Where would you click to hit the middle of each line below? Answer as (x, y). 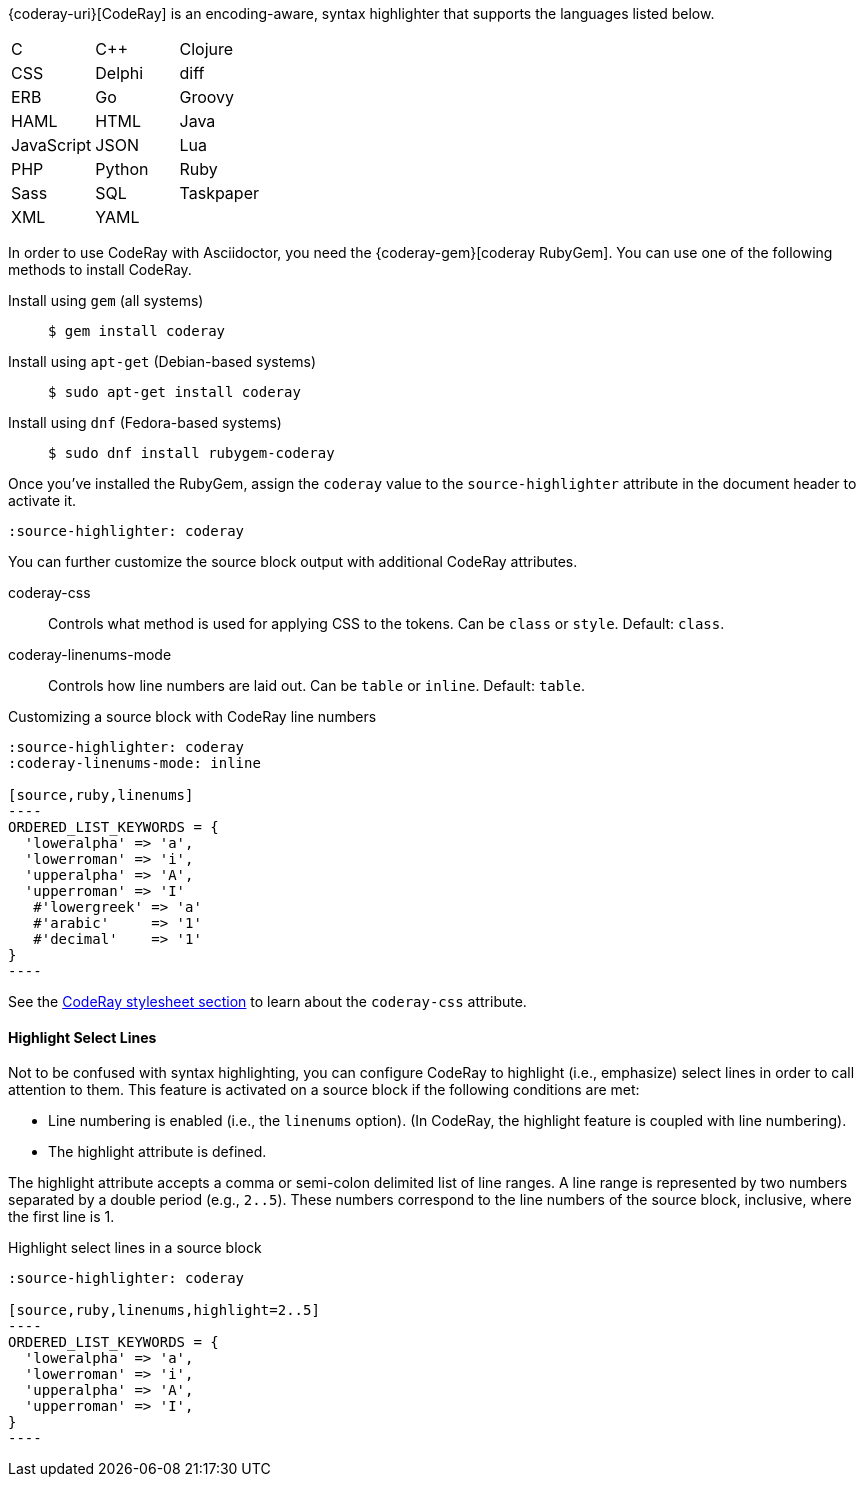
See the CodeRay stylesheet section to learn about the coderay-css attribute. (267, 1001)
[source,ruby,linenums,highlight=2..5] (164, 1310)
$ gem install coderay (137, 331)
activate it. (42, 500)
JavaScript (51, 145)
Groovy (207, 97)
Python (122, 169)
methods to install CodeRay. (100, 269)
